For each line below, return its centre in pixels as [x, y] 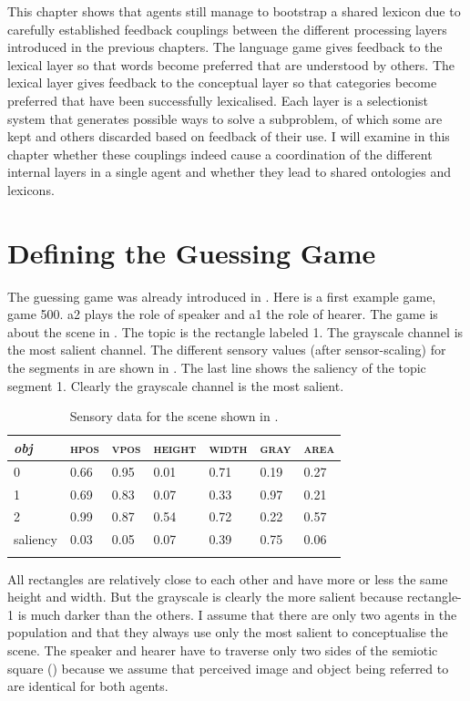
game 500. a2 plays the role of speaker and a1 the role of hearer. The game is [223, 314]
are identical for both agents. [88, 686]
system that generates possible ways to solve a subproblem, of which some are [225, 118]
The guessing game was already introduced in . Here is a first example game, [222, 296]
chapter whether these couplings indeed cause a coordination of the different [220, 154]
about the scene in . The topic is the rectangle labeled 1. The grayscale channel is [235, 331]
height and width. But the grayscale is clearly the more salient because [205, 597]
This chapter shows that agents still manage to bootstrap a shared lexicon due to [234, 11]
